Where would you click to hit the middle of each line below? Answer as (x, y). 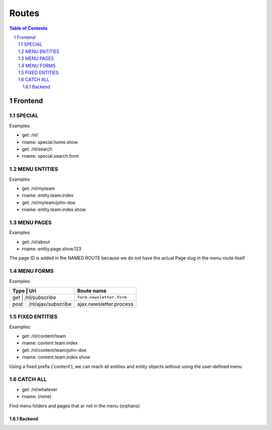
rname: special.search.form (50, 156)
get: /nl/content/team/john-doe (54, 350)
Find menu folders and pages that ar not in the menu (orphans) (75, 406)
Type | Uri (24, 291)
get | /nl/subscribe (34, 297)
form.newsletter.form (102, 297)
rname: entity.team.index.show (54, 209)
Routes (24, 13)
